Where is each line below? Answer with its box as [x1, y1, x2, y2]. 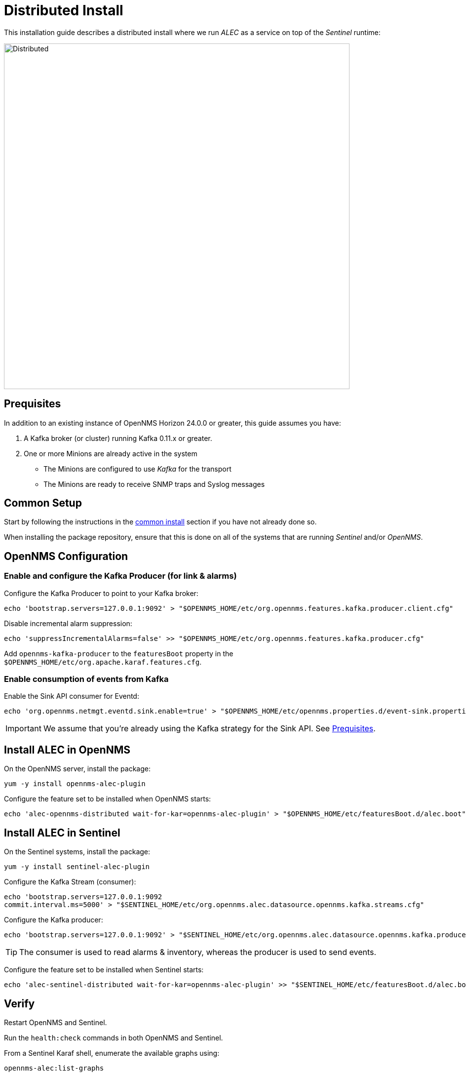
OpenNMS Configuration [4, 550, 128, 562]
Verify [4, 997, 35, 1010]
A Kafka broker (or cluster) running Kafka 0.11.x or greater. [24, 434, 212, 442]
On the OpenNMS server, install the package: [4, 764, 151, 773]
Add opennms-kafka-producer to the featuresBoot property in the [4, 649, 233, 658]
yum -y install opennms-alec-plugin [4, 780, 146, 788]
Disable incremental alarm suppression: [4, 619, 132, 628]
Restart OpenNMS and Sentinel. [4, 1018, 107, 1027]
